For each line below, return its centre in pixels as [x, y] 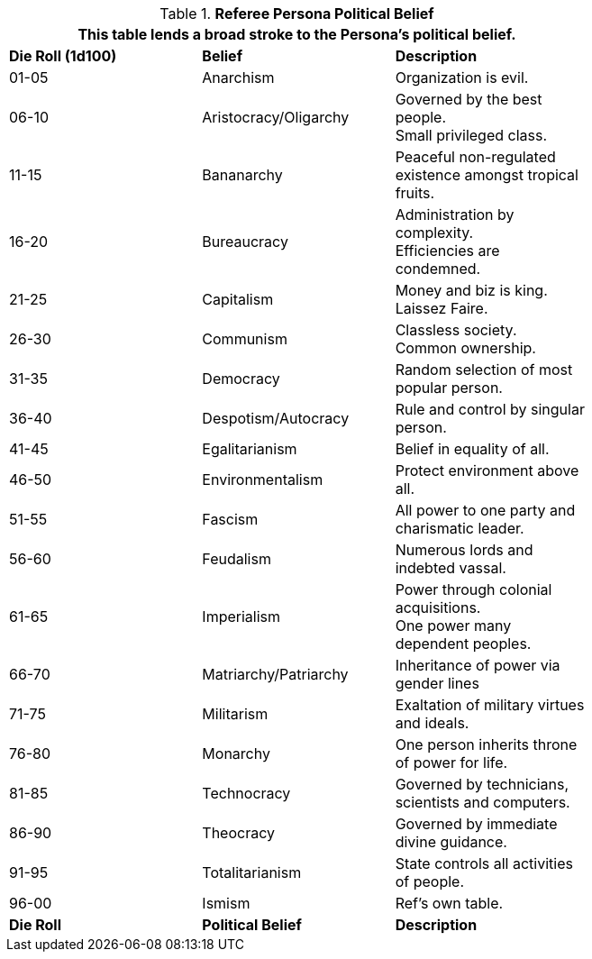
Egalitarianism [250, 449]
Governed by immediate [476, 824]
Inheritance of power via [478, 665]
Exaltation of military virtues [490, 705]
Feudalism [237, 559]
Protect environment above [487, 470]
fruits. [415, 193]
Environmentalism [263, 479]
